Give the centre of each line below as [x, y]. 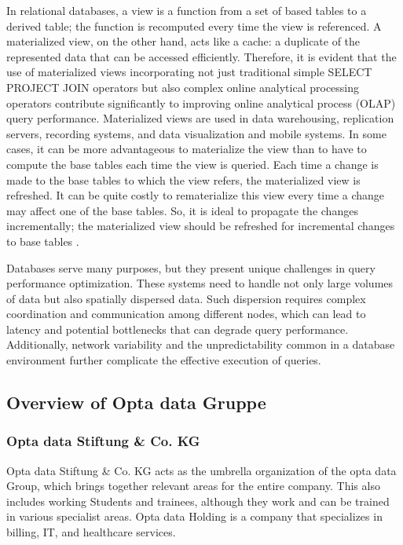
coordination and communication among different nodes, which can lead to [186, 314]
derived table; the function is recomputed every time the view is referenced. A [194, 26]
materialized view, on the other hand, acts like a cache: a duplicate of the [183, 41]
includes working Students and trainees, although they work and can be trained [198, 501]
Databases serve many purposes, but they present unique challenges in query [191, 267]
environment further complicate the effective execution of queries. [164, 360]
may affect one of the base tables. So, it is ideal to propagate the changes [182, 210]
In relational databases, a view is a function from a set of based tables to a [187, 10]
